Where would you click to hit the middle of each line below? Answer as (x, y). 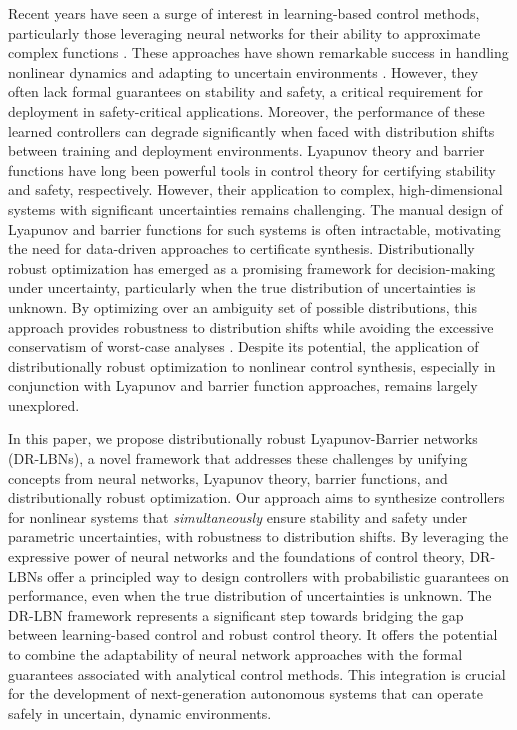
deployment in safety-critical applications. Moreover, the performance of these (246, 110)
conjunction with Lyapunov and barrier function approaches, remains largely (243, 385)
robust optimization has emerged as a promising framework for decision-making (252, 267)
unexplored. (44, 404)
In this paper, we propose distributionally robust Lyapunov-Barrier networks (243, 438)
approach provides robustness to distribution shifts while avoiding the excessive (251, 326)
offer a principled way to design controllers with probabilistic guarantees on (278, 575)
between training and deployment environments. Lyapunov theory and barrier (246, 150)
